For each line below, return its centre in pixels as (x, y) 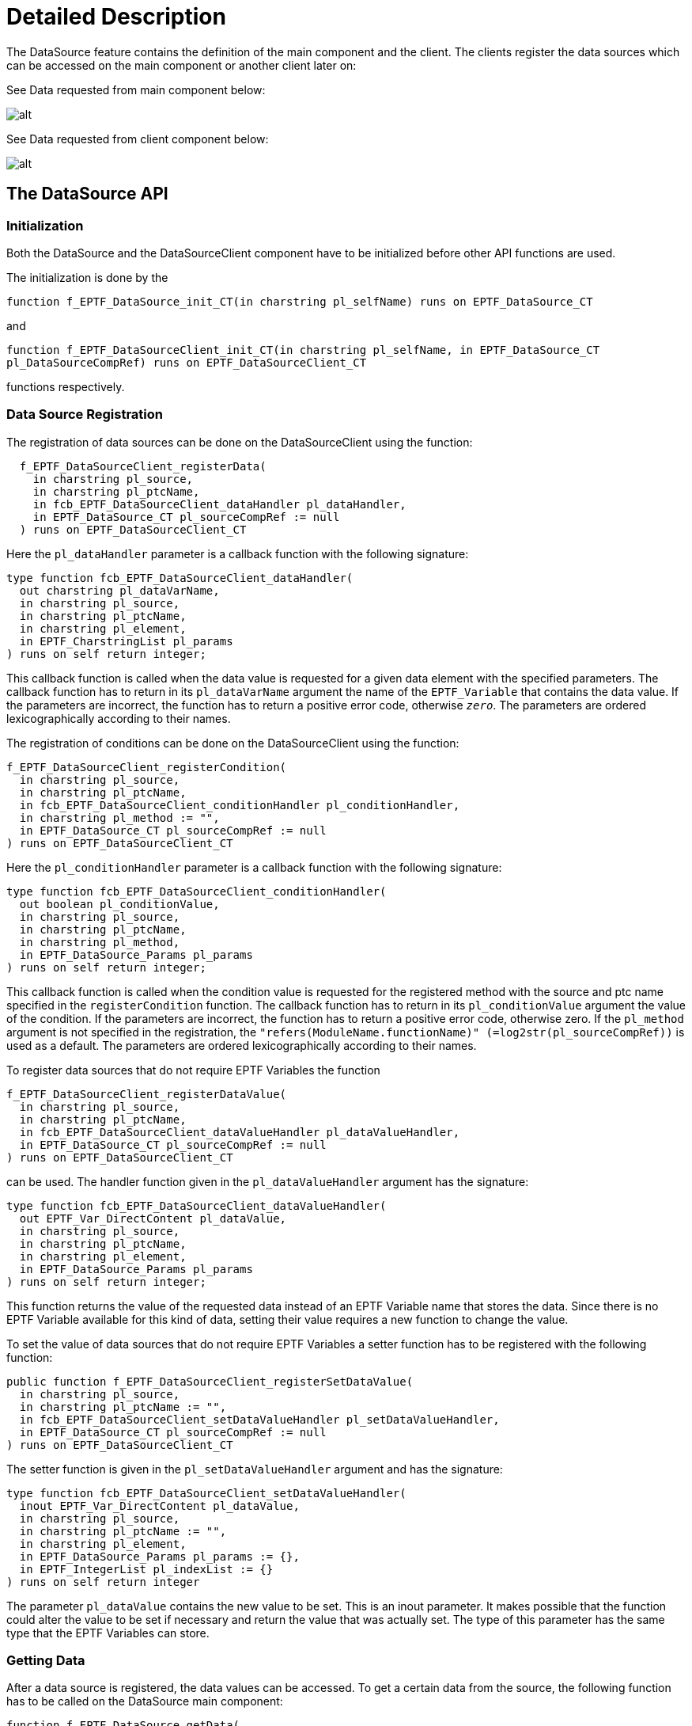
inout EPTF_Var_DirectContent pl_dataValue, (159, 1505)
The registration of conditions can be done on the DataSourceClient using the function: (233, 743)
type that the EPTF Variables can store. (108, 1633)
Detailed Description (116, 17)
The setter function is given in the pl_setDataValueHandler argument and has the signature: (255, 1469)
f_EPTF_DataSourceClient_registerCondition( (147, 767)
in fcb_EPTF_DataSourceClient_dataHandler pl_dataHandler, (219, 504)
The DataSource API (87, 194)
